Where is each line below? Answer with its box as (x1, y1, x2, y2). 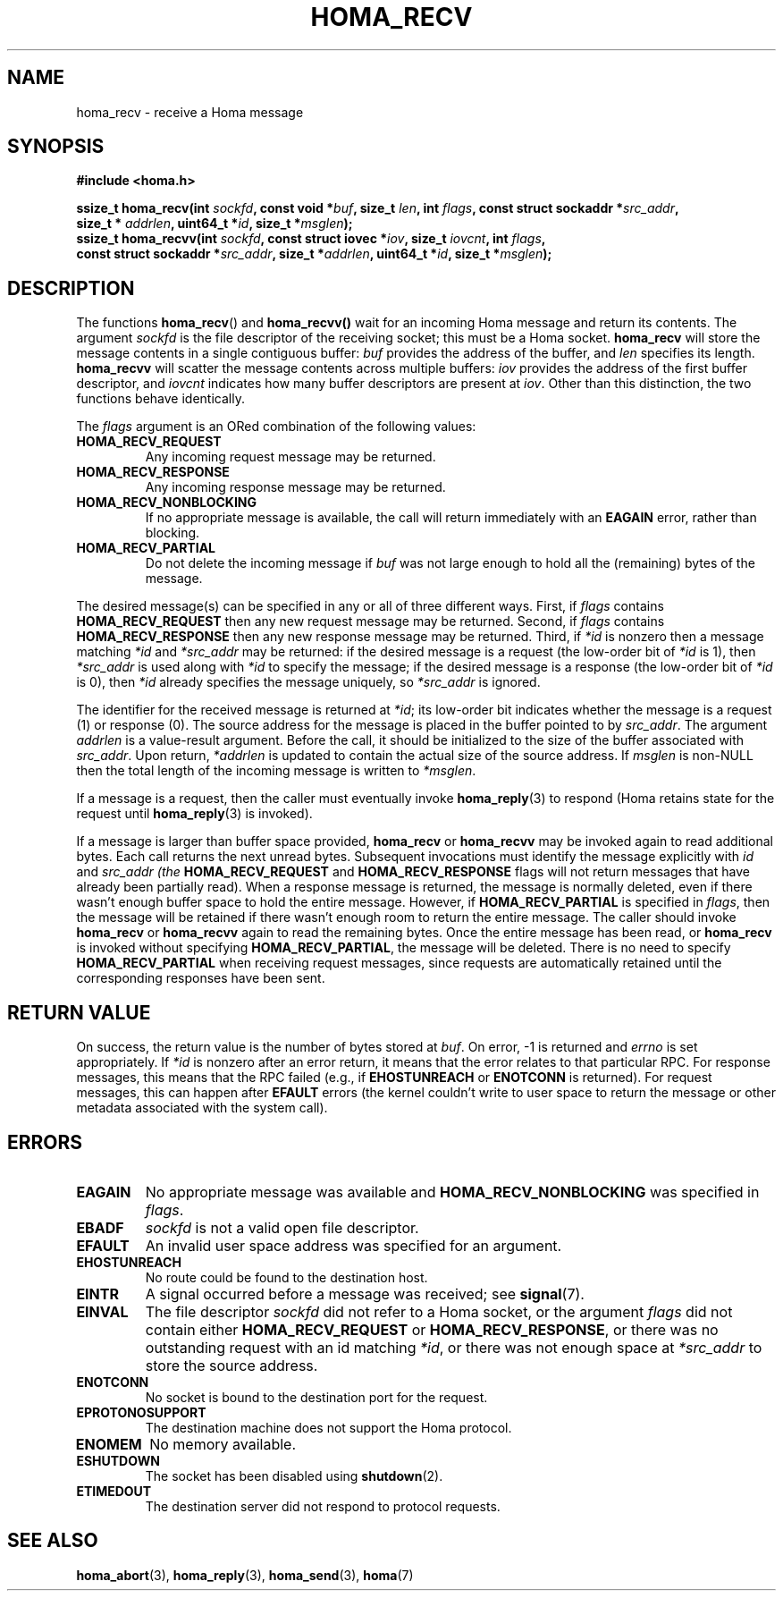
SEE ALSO (7, 1529, 98, 1552)
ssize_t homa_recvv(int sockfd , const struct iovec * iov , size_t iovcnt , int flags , (76, 231, 546, 247)
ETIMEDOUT (76, 1483, 152, 1499)
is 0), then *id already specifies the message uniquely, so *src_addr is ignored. (76, 674, 541, 690)
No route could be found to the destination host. (145, 1269, 428, 1285)
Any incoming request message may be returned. (145, 449, 436, 465)
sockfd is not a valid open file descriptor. (145, 1218, 419, 1237)
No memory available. (149, 1434, 297, 1453)
